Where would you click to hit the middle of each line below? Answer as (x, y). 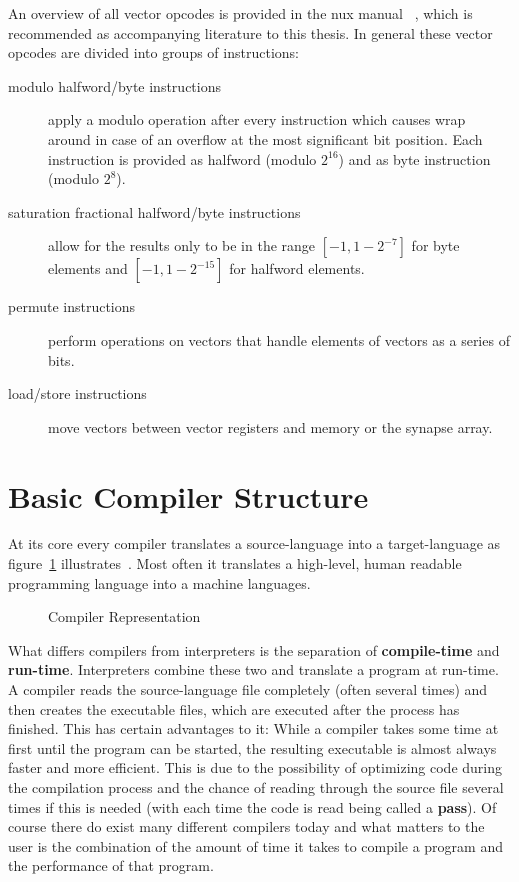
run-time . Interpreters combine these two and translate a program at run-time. (253, 669)
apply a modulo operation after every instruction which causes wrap (257, 119)
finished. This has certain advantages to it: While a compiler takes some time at (253, 728)
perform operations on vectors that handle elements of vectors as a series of (279, 339)
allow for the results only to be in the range (182, 245)
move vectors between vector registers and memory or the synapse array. (270, 426)
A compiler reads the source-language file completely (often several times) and (248, 689)
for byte (435, 245)
